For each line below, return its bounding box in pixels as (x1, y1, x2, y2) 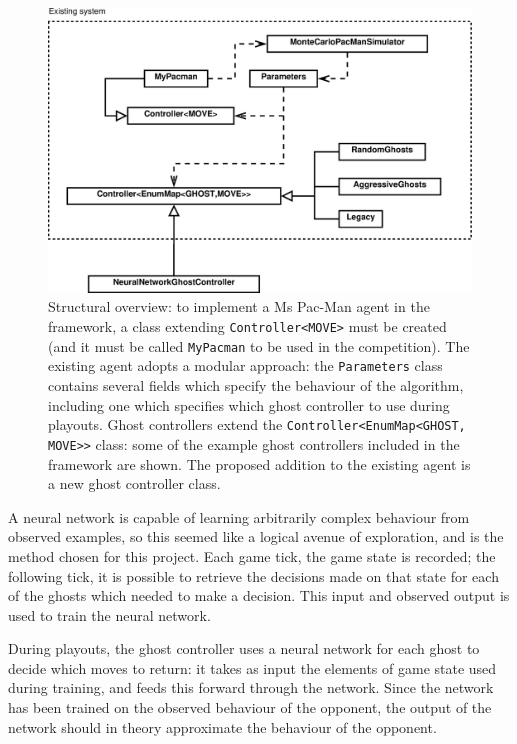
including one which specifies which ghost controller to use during (48, 394, 450, 415)
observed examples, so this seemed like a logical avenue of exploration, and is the (8, 526, 504, 547)
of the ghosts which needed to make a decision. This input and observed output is (8, 585, 510, 606)
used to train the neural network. (8, 604, 211, 625)
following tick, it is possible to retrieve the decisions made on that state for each (8, 565, 499, 586)
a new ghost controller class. (48, 473, 221, 494)
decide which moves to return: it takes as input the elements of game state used (8, 657, 497, 678)
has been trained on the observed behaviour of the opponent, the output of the (8, 697, 492, 718)
